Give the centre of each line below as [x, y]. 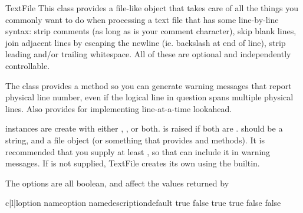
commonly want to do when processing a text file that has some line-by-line [142, 19]
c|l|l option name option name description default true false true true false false [143, 203]
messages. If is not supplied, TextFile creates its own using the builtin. [133, 163]
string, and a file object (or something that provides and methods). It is [135, 140]
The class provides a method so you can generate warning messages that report [149, 85]
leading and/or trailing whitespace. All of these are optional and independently [148, 54]
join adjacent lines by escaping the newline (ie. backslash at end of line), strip [146, 42]
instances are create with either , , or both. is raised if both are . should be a [144, 128]
